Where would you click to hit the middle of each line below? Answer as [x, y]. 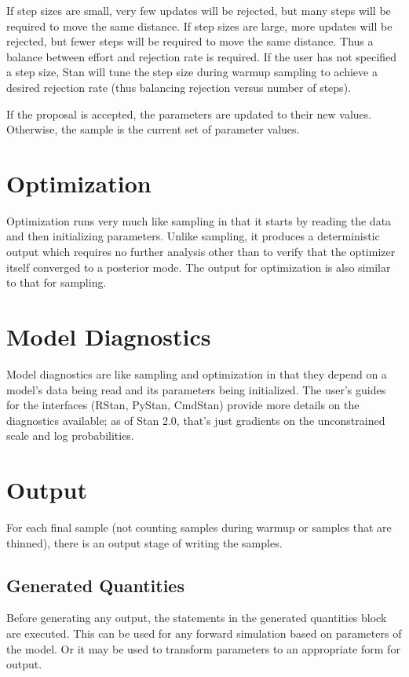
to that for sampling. [57, 282]
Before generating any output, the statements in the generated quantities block [197, 618]
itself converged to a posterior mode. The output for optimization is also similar [199, 267]
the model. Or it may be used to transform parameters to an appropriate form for [203, 648]
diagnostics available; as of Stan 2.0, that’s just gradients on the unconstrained [196, 420]
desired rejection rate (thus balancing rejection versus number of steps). [179, 87]
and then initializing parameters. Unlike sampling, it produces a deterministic [193, 236]
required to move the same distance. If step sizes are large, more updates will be [199, 26]
